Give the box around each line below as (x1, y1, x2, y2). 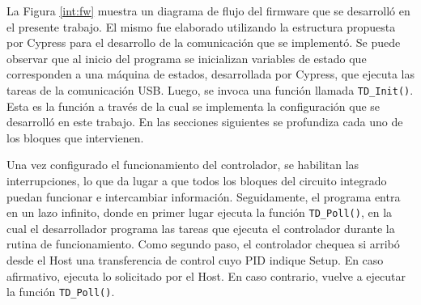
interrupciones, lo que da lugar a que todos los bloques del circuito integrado (6, 172, 387, 189)
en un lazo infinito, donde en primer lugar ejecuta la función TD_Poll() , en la (6, 204, 393, 221)
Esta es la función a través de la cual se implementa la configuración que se (6, 97, 381, 114)
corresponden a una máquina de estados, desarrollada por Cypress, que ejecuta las (6, 66, 415, 83)
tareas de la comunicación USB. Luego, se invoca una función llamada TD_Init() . (6, 81, 414, 98)
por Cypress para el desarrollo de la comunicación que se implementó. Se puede (6, 34, 401, 51)
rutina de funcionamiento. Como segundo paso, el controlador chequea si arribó (6, 235, 400, 252)
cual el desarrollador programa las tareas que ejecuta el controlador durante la (6, 219, 395, 236)
